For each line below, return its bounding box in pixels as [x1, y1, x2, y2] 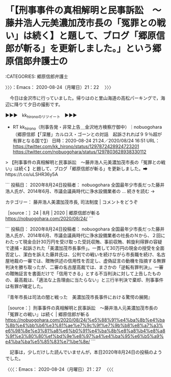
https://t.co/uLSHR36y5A [5, 171, 59, 177]
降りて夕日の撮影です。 [14, 101, 63, 107]
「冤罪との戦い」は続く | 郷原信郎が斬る [5, 311, 90, 317]
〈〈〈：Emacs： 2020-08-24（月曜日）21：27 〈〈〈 [5, 366, 113, 372]
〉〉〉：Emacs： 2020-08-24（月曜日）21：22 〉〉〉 [5, 84, 114, 90]
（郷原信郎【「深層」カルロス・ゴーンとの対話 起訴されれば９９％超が [12, 131, 162, 137]
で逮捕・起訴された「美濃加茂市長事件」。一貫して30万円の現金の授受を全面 [5, 245, 165, 251]
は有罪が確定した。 [5, 283, 46, 289]
